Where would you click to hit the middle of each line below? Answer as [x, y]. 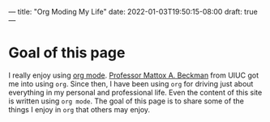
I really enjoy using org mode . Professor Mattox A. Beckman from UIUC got [134, 75]
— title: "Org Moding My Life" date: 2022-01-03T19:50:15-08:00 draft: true [133, 12]
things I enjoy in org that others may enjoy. [79, 109]
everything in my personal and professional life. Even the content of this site [135, 92]
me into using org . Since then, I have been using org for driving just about [131, 83]
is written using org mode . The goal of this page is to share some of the [126, 101]
